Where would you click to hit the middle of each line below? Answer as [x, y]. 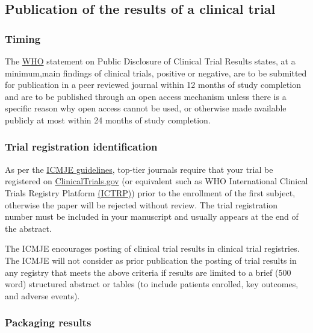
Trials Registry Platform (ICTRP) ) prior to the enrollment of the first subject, [150, 192]
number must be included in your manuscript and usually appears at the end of [152, 216]
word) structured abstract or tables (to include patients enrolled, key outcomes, [152, 284]
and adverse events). [42, 295]
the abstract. [28, 228]
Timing [23, 38]
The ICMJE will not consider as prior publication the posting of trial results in [151, 260]
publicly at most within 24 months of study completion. [108, 120]
